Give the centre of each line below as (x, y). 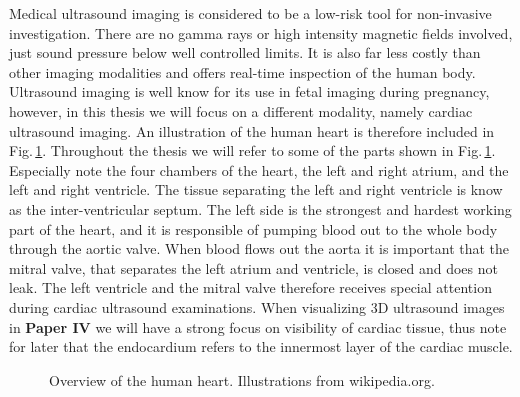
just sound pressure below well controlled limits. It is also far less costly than (245, 52)
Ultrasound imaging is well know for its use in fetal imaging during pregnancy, (249, 91)
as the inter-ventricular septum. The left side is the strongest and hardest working (260, 208)
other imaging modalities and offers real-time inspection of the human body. (242, 71)
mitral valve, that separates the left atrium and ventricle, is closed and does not (253, 267)
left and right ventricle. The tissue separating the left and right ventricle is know (256, 189)
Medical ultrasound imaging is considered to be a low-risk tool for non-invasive (250, 13)
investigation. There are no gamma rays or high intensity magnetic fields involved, (261, 32)
